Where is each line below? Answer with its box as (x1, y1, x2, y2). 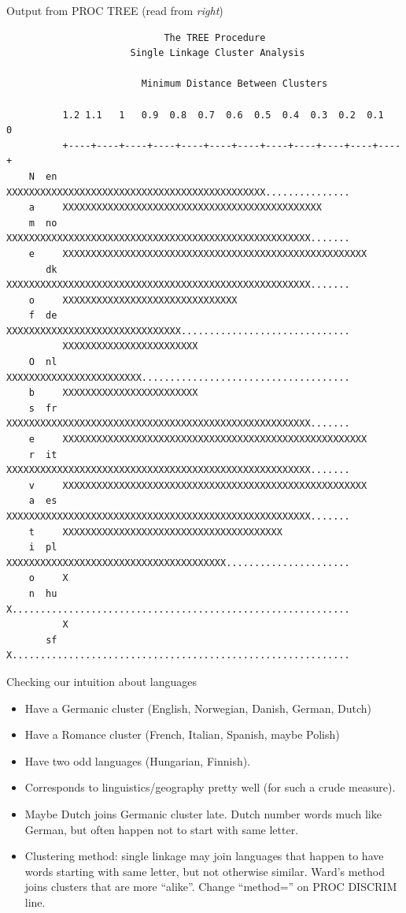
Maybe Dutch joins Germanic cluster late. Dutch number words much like (24, 805, 382, 822)
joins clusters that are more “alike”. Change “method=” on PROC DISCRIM (24, 878, 397, 895)
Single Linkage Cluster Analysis (130, 47, 305, 59)
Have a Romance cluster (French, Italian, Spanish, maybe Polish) (24, 726, 340, 743)
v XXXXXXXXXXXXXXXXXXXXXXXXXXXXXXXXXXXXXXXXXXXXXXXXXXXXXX (28, 479, 367, 491)
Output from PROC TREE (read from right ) (6, 2, 223, 18)
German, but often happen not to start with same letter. (24, 821, 299, 837)
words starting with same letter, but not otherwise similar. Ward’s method (24, 863, 386, 879)
